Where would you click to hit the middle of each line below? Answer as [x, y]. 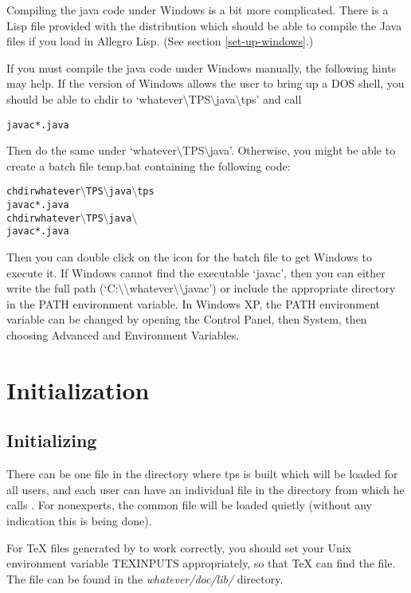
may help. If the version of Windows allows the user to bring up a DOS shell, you [205, 83]
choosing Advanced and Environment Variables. [123, 335]
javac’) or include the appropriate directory [290, 288]
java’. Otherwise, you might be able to [303, 150]
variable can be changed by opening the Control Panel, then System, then [187, 319]
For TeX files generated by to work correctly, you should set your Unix [179, 547]
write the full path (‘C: [63, 288]
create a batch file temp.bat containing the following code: [149, 165]
